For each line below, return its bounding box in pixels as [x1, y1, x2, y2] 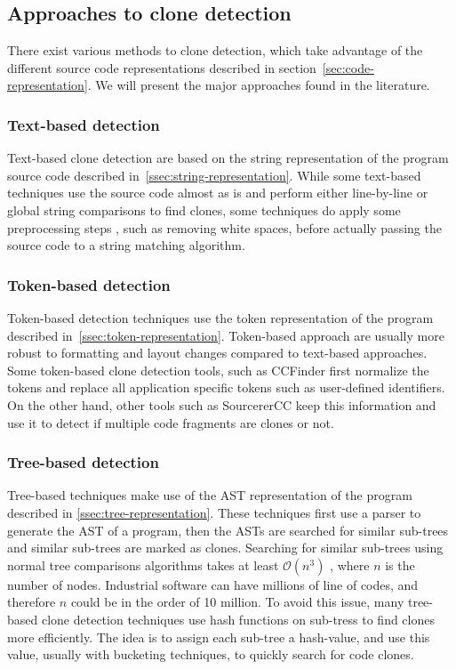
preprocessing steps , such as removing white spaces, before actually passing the [7, 218, 442, 237]
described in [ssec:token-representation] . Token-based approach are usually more [7, 326, 444, 344]
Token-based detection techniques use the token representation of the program [7, 308, 434, 326]
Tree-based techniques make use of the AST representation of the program [7, 486, 412, 504]
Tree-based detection [7, 451, 159, 473]
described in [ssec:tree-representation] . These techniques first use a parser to [7, 503, 421, 521]
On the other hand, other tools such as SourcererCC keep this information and [7, 395, 436, 414]
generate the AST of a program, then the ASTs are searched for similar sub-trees [7, 520, 449, 539]
